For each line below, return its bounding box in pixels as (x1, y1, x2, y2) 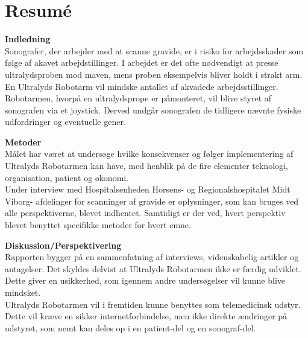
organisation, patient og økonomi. (5, 171, 129, 183)
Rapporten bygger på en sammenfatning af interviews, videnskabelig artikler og (5, 250, 299, 263)
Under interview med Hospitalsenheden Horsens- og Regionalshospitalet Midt (5, 183, 291, 196)
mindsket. (5, 286, 41, 298)
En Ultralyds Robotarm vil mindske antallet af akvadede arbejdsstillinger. (5, 80, 278, 92)
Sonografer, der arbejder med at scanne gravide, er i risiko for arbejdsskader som (5, 44, 304, 57)
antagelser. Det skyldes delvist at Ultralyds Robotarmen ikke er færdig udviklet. (5, 262, 301, 275)
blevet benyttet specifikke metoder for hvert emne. (5, 218, 191, 231)
